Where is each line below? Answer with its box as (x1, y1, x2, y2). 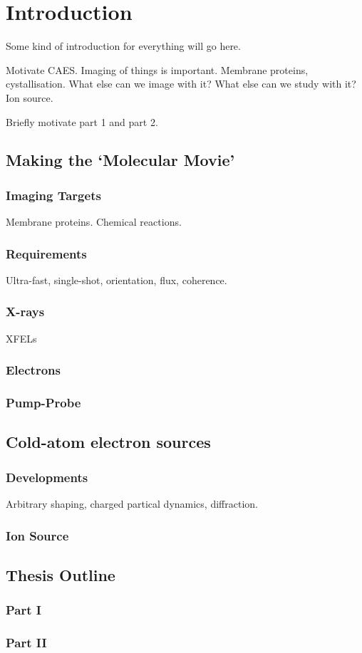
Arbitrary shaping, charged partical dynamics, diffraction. (6, 496, 258, 511)
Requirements (6, 244, 87, 262)
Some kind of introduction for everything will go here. (6, 38, 241, 53)
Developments (6, 468, 88, 486)
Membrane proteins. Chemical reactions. (6, 214, 182, 229)
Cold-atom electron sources (6, 431, 211, 453)
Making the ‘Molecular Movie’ (6, 149, 235, 171)
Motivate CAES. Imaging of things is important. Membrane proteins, (6, 62, 309, 77)
